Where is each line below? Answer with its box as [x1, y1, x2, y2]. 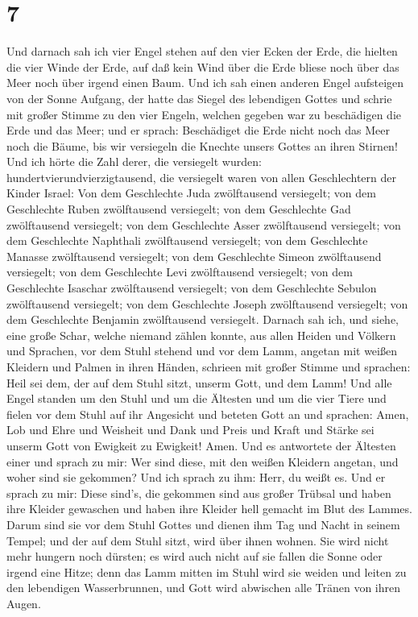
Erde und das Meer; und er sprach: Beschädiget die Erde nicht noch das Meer [6, 122, 390, 139]
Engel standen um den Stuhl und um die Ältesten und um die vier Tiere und [6, 390, 387, 407]
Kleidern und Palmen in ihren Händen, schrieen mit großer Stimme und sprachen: [6, 358, 411, 375]
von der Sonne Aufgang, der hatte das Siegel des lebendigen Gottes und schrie [6, 89, 392, 106]
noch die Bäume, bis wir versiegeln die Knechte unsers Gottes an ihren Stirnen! [6, 137, 398, 154]
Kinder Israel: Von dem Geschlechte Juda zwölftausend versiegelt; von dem [6, 184, 376, 201]
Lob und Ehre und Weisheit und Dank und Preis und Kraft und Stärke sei [6, 421, 375, 438]
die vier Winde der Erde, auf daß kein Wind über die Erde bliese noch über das [6, 58, 399, 75]
